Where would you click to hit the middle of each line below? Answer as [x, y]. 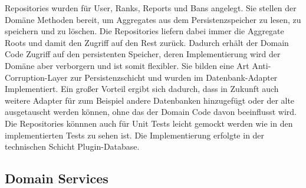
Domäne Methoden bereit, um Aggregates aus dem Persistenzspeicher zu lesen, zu [153, 19]
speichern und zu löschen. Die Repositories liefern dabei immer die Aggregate [144, 31]
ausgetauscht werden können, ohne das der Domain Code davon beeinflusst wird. [151, 112]
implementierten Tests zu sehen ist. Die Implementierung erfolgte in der [135, 135]
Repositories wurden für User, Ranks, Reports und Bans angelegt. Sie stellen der [151, 8]
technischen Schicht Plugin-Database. [72, 146]
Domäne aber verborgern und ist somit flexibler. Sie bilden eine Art [127, 65]
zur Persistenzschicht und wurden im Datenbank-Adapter [174, 77]
